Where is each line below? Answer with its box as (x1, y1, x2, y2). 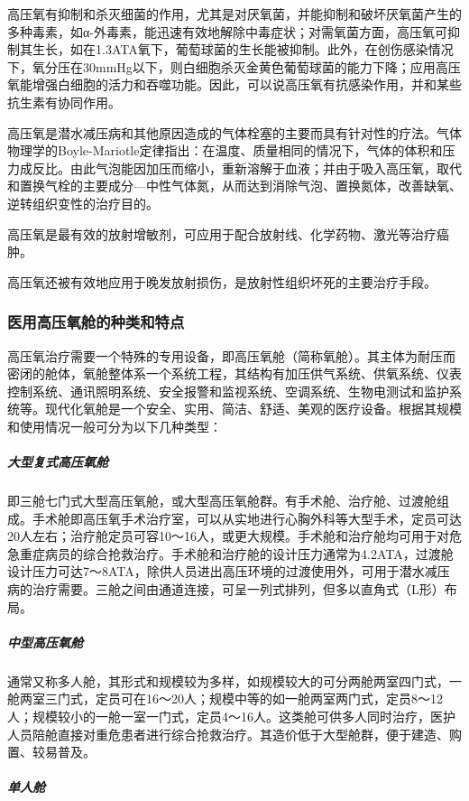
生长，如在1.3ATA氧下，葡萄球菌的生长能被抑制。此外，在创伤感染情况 (32, 40, 454, 59)
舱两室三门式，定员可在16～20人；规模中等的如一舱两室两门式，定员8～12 (7, 689, 443, 708)
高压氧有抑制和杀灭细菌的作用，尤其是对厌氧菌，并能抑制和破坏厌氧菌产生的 (7, 5, 462, 23)
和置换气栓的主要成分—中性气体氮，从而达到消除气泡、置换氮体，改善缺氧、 (7, 176, 462, 195)
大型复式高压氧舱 (7, 452, 108, 471)
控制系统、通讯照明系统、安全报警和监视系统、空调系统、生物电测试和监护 (7, 381, 449, 400)
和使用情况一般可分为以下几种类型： (7, 416, 222, 435)
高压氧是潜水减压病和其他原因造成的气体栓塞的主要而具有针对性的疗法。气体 (7, 123, 462, 142)
